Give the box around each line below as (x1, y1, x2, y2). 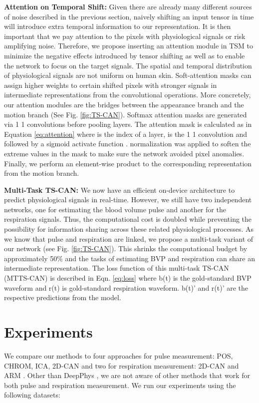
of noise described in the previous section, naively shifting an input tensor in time (4, 11, 254, 21)
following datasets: (4, 390, 60, 400)
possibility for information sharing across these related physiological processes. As (4, 224, 254, 234)
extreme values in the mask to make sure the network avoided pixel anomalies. (4, 148, 245, 158)
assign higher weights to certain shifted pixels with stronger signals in (4, 79, 217, 90)
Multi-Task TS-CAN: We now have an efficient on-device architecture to (4, 184, 235, 195)
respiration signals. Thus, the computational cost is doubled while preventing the (4, 214, 252, 224)
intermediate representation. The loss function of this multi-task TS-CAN (4, 263, 229, 273)
